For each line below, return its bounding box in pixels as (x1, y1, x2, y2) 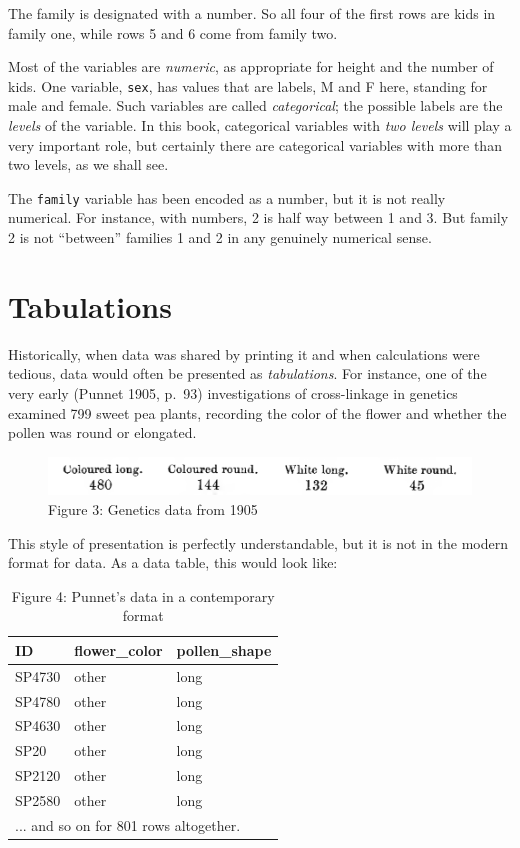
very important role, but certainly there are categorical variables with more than (8, 134, 502, 155)
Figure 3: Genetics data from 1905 (48, 498, 258, 519)
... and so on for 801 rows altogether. (15, 814, 241, 835)
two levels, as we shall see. (8, 154, 169, 175)
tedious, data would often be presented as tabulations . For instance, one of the (8, 363, 487, 384)
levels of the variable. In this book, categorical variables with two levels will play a (8, 115, 512, 136)
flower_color (74, 639, 163, 660)
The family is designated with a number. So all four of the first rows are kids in (8, 3, 496, 23)
